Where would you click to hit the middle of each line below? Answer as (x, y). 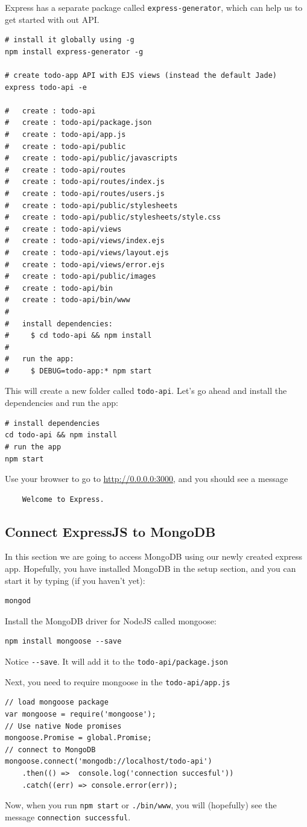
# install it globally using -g (70, 40)
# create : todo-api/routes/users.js (85, 193)
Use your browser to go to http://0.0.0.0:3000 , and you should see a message (147, 479)
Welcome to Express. (63, 499)
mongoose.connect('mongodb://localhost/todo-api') (109, 762)
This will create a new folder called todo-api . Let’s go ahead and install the (146, 391)
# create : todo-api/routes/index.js (85, 182)
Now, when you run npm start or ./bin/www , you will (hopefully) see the (141, 805)
